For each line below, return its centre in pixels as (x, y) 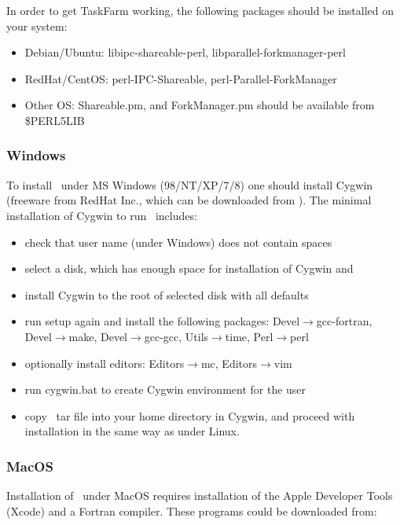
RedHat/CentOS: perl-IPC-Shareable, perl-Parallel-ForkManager (181, 78)
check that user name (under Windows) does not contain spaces (178, 242)
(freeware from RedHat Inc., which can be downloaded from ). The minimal (189, 200)
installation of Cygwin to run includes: (102, 215)
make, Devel (98, 336)
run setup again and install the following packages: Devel (162, 321)
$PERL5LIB (55, 120)
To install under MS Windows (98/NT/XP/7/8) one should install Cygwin (190, 184)
